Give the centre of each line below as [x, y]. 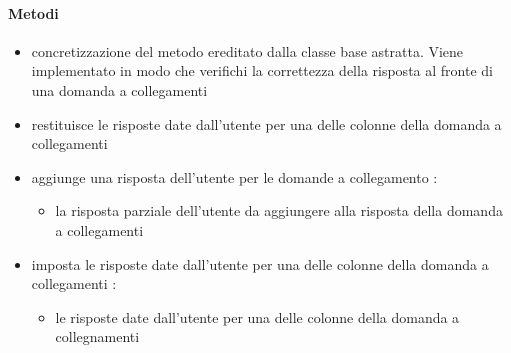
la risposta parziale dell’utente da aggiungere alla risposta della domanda [279, 210]
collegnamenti [97, 336]
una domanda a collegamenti [119, 89]
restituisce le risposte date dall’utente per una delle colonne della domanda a [266, 123]
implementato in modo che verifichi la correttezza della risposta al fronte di [262, 70]
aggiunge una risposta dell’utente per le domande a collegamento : [234, 176]
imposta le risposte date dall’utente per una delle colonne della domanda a [260, 263]
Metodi [33, 12]
